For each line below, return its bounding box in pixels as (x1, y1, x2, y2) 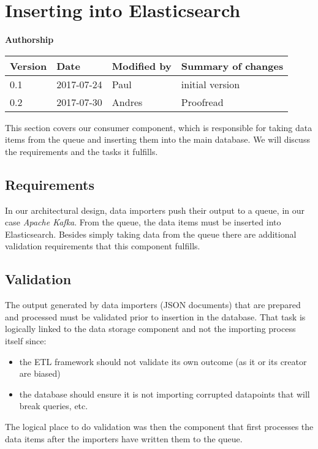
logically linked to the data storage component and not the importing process (5, 322, 296, 335)
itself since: (5, 334, 47, 347)
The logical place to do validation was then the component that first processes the (5, 420, 314, 433)
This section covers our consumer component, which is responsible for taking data (5, 121, 312, 134)
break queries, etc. (19, 399, 88, 412)
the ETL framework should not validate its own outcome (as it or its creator (19, 355, 307, 368)
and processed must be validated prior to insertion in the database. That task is (5, 310, 306, 323)
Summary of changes (181, 58, 284, 73)
